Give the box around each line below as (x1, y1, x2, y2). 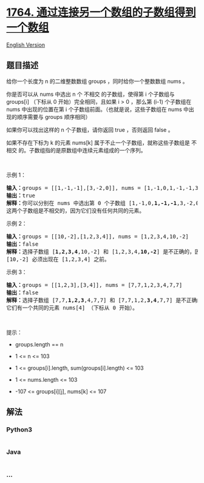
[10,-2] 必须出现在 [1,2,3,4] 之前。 (6, 255, 110, 263)
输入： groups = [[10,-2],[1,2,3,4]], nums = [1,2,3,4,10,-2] (6, 233, 189, 240)
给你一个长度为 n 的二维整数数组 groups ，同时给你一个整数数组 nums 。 (6, 77, 188, 85)
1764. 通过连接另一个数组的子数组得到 (6, 5, 196, 19)
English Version (6, 41, 46, 49)
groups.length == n (15, 340, 64, 348)
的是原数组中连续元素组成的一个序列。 (50, 146, 146, 154)
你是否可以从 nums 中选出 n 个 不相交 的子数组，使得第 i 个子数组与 (6, 90, 175, 98)
